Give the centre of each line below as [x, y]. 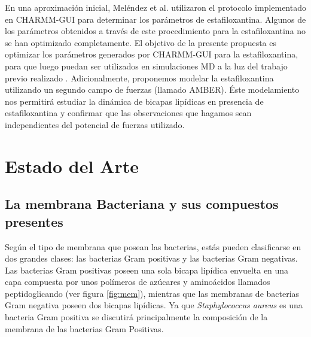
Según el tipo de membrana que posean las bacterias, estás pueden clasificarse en [153, 246]
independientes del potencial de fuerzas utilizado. [95, 124]
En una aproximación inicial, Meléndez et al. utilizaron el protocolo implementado [155, 7]
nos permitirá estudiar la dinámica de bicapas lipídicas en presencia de [134, 101]
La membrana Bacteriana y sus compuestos [142, 204]
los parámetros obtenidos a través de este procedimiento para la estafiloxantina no [155, 31]
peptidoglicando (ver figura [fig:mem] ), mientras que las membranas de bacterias [152, 293]
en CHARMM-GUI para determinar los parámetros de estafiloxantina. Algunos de [155, 19]
